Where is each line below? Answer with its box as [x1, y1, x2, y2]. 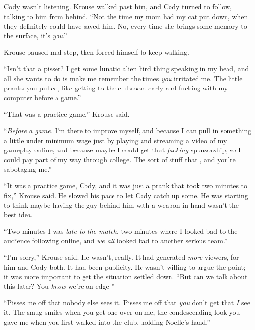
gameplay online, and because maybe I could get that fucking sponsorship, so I [4, 145, 241, 155]
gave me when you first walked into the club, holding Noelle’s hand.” [4, 317, 210, 327]
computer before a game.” [4, 92, 81, 102]
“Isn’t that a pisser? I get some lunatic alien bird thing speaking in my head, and [4, 63, 249, 73]
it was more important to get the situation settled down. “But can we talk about [4, 271, 248, 281]
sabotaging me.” [4, 164, 52, 174]
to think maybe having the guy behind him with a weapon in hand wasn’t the [4, 200, 239, 210]
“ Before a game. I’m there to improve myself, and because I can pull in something [4, 125, 252, 135]
